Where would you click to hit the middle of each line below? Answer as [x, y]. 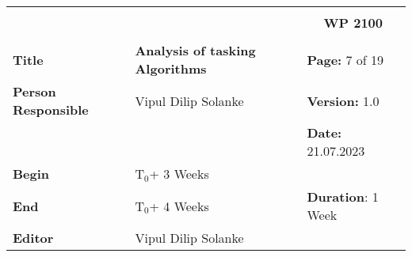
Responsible [51, 110]
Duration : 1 [343, 197]
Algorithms [171, 68]
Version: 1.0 [343, 100]
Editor [33, 238]
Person [34, 91]
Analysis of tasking [195, 50]
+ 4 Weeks [179, 206]
